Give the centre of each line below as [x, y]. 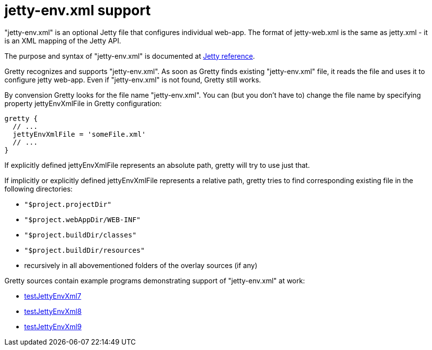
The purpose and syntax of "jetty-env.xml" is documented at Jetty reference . [130, 56]
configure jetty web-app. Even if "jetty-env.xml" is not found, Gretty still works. [133, 79]
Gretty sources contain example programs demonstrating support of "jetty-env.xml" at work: [155, 280]
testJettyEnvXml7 [53, 296]
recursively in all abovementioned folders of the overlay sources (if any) [141, 265]
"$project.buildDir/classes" [80, 235]
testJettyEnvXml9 [53, 326]
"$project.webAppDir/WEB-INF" [83, 219]
